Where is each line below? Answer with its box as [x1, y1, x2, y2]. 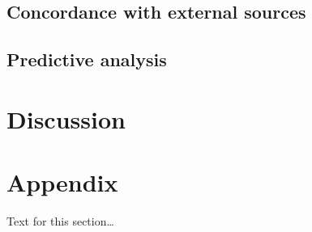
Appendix [6, 166, 118, 199]
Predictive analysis [6, 47, 167, 72]
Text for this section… [6, 213, 114, 230]
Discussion [6, 102, 126, 135]
